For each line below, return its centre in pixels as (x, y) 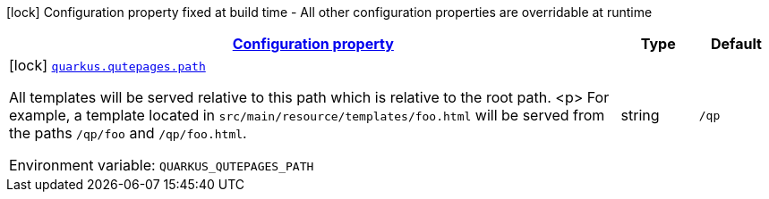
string (640, 115)
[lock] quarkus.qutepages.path (107, 65)
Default (736, 44)
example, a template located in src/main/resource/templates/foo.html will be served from (307, 115)
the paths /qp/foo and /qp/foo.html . (128, 133)
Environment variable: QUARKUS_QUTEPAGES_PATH (162, 165)
